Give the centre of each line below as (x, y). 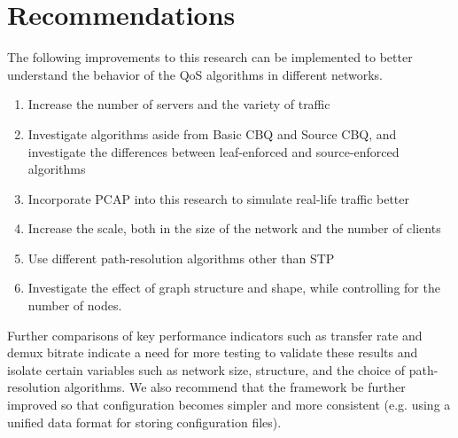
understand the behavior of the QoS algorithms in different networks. (195, 74)
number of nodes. (75, 305)
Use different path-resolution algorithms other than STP (181, 258)
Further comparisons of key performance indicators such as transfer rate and (215, 335)
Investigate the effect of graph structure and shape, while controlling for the (234, 288)
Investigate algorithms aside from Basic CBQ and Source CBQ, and (212, 133)
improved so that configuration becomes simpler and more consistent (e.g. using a (229, 405)
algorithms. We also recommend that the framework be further (235, 387)
